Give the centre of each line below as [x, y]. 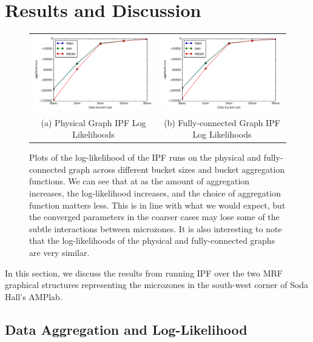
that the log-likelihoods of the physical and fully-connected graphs [152, 240]
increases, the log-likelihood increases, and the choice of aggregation [155, 193]
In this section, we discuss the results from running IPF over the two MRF [144, 273]
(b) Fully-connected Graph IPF [222, 122]
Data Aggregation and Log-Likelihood [126, 329]
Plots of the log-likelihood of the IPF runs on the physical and [145, 157]
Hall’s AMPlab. [34, 296]
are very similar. [59, 252]
